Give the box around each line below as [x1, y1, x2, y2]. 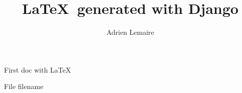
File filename [4, 81, 44, 92]
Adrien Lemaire [106, 27, 154, 37]
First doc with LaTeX [4, 64, 71, 75]
